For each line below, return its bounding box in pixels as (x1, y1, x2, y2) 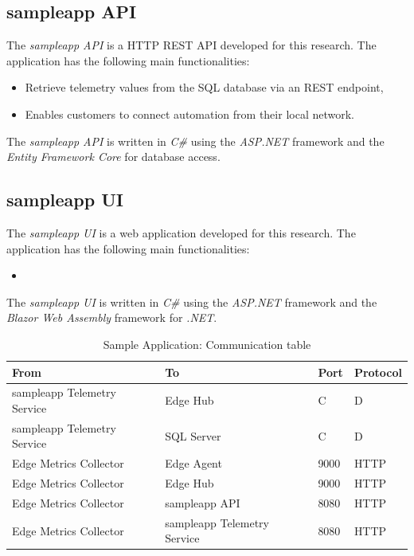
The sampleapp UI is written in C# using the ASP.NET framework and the (6, 293, 377, 310)
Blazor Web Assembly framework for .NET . (6, 309, 217, 326)
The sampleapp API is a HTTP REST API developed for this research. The (6, 37, 377, 53)
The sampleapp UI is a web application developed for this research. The (6, 224, 356, 241)
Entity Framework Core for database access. (6, 148, 221, 165)
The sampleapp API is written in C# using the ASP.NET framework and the (6, 132, 385, 149)
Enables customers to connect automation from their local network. (25, 105, 354, 122)
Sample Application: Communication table (103, 335, 311, 352)
